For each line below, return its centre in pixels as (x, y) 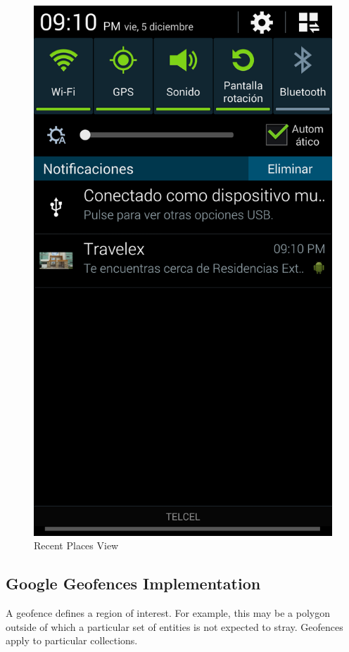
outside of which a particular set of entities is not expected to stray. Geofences (174, 626)
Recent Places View (76, 545)
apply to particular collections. (72, 640)
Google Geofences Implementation (133, 583)
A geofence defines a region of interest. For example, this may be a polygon (168, 613)
